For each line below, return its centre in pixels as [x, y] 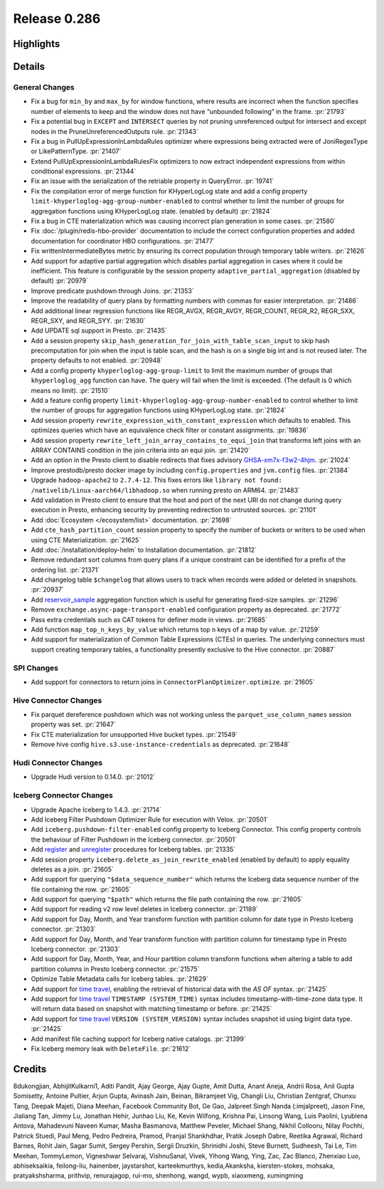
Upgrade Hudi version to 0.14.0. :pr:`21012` [93, 777]
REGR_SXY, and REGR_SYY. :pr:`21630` [88, 320]
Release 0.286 [57, 19]
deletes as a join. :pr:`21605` [72, 869]
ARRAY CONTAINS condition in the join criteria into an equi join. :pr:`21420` [140, 450]
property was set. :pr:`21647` [74, 724]
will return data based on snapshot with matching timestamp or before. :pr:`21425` [151, 1009]
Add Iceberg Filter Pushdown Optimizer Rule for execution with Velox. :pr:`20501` [150, 819]
